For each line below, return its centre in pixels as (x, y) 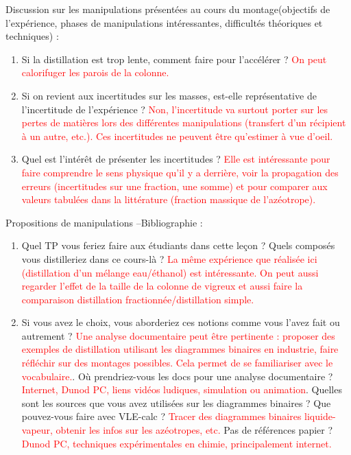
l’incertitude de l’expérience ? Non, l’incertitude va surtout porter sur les (175, 109)
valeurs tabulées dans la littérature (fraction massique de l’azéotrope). (169, 199)
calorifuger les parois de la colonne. (95, 72)
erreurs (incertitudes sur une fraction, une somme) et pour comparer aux (174, 186)
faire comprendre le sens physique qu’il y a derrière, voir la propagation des (180, 172)
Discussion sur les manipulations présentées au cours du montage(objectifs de (168, 9)
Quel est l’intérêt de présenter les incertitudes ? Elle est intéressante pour (176, 159)
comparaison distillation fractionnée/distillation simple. (138, 299)
